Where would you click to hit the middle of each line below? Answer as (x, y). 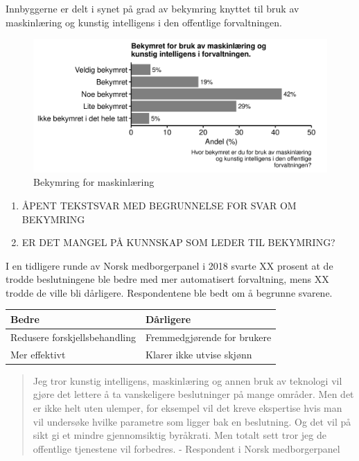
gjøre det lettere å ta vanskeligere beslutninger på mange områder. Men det (193, 394)
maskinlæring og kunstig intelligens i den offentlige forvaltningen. (144, 22)
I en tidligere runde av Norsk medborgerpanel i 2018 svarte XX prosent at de (169, 265)
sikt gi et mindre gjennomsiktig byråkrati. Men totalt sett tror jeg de (179, 435)
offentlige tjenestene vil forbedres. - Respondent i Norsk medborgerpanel (186, 448)
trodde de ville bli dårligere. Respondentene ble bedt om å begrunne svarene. (169, 292)
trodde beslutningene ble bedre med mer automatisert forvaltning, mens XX (167, 279)
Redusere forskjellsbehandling (73, 337)
